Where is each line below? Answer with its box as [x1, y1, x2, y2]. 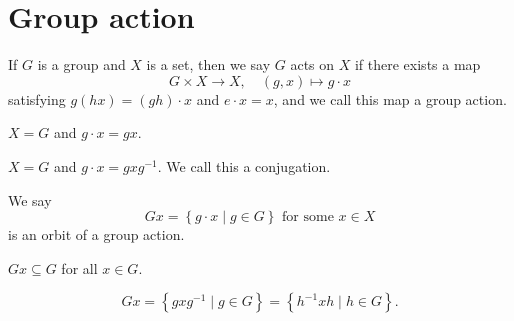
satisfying [8, 88, 66, 109]
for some [282, 210, 334, 225]
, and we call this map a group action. [273, 88, 507, 109]
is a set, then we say [146, 54, 271, 75]
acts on [290, 54, 335, 75]
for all [61, 257, 98, 278]
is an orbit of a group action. [8, 224, 185, 245]
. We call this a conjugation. [157, 155, 331, 176]
